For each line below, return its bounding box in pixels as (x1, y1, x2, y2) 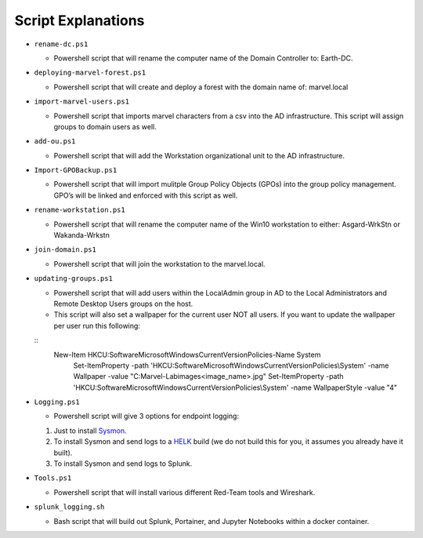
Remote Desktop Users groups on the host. (53, 299, 193, 308)
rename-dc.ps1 (34, 39, 89, 49)
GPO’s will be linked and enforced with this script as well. (53, 191, 238, 200)
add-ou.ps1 (34, 137, 76, 146)
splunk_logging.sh (34, 503, 105, 511)
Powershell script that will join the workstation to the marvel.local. (53, 259, 266, 268)
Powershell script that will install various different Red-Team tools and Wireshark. (53, 487, 316, 497)
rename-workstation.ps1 (34, 205, 125, 215)
